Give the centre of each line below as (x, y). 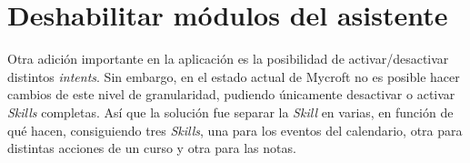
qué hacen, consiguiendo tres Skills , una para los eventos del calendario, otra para (235, 130)
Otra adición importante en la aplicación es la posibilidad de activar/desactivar (228, 59)
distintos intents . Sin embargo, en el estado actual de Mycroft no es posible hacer (234, 76)
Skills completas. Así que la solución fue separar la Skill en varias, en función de (230, 112)
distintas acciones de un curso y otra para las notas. (152, 148)
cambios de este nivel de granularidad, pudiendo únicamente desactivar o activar (231, 94)
